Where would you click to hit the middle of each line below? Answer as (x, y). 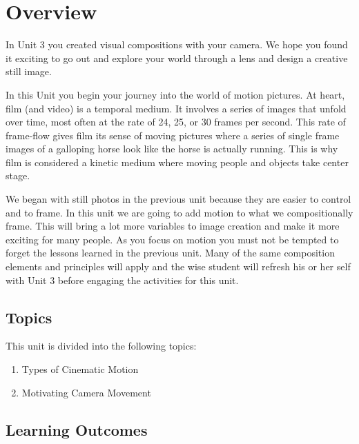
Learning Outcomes (77, 429)
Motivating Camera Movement (86, 392)
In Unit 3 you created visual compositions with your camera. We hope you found (177, 44)
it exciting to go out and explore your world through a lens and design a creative (177, 58)
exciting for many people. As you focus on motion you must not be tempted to (172, 239)
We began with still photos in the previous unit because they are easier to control (178, 199)
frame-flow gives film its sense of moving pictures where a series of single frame (173, 135)
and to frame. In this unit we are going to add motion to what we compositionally (179, 212)
